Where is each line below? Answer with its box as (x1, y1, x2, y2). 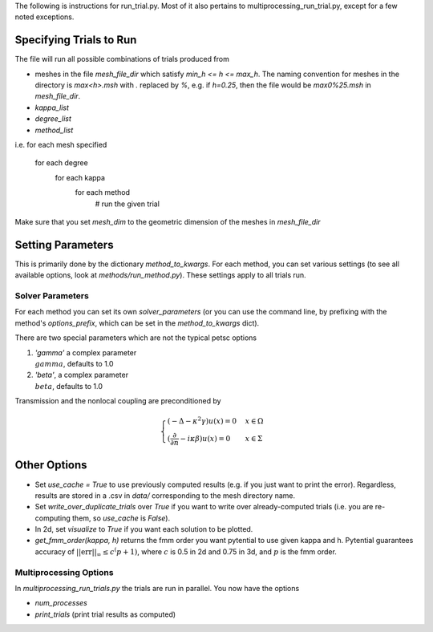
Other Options (14, 458, 87, 472)
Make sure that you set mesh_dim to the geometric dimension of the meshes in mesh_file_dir (14, 217, 321, 226)
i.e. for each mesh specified (14, 140, 107, 150)
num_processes (34, 598, 87, 608)
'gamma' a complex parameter (34, 347, 137, 357)
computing (34, 513, 71, 523)
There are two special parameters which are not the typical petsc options (14, 333, 257, 342)
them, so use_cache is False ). (72, 513, 171, 523)
